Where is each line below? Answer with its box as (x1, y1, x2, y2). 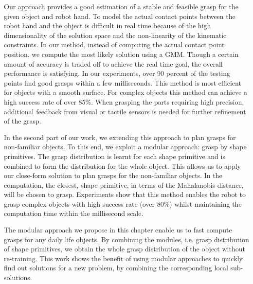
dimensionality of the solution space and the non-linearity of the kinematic (4, 30, 227, 40)
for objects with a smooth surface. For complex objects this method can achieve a (4, 87, 247, 97)
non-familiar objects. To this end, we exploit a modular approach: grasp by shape (4, 142, 247, 152)
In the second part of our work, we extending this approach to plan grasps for (4, 132, 236, 142)
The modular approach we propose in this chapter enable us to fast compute (4, 225, 232, 235)
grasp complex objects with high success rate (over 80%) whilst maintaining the (4, 198, 242, 209)
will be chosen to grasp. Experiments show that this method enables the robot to (4, 189, 246, 199)
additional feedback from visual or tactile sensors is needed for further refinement (4, 106, 246, 116)
